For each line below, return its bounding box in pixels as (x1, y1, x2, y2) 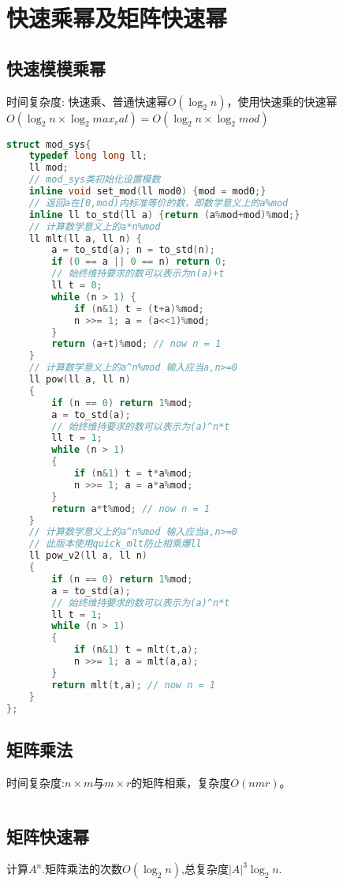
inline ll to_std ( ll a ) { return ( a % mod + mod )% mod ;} (28, 209, 300, 220)
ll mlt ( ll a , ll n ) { (28, 232, 142, 244)
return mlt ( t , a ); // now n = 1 (51, 679, 215, 691)
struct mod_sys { (6, 138, 91, 150)
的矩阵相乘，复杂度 (131, 774, 231, 790)
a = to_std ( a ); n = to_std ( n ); (51, 244, 216, 256)
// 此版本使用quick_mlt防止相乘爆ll (28, 538, 202, 550)
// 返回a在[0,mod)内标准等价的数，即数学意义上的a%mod (28, 197, 289, 209)
